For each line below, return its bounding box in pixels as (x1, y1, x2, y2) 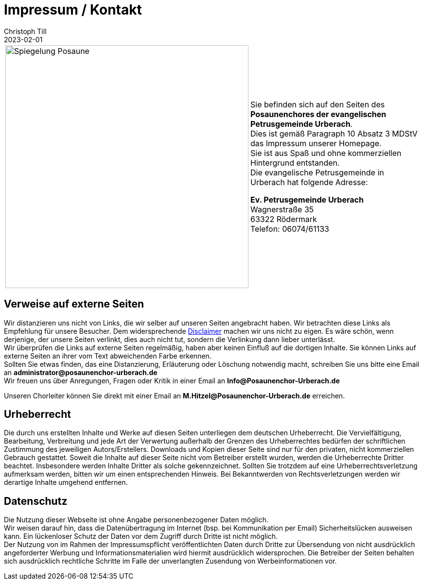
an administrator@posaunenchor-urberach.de (4, 368, 158, 377)
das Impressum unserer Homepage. (250, 138, 382, 148)
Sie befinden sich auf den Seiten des (250, 99, 385, 109)
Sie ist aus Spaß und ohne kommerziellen (250, 148, 402, 158)
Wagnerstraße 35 (250, 204, 314, 214)
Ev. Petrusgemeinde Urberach (250, 194, 364, 205)
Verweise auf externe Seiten (4, 298, 144, 310)
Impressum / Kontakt (4, 1, 142, 18)
